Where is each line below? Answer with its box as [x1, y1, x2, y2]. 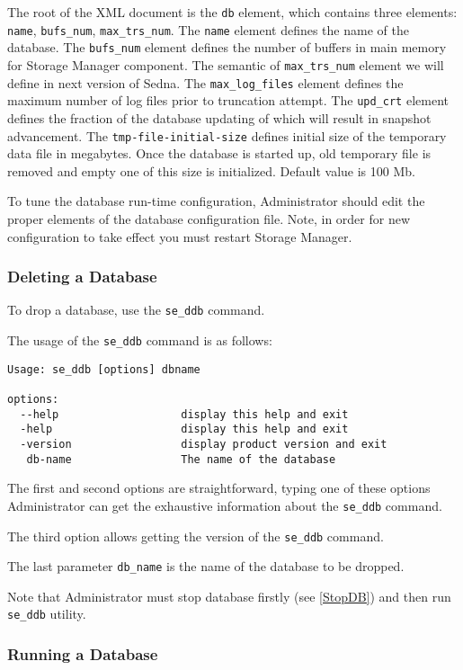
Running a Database [7, 643, 158, 666]
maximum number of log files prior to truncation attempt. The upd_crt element [7, 91, 449, 110]
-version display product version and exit [20, 437, 387, 451]
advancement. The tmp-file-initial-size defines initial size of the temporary [7, 126, 447, 145]
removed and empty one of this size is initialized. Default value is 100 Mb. [7, 161, 415, 180]
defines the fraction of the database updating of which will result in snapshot [7, 108, 432, 127]
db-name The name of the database [26, 452, 336, 466]
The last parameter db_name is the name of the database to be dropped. [7, 557, 405, 576]
